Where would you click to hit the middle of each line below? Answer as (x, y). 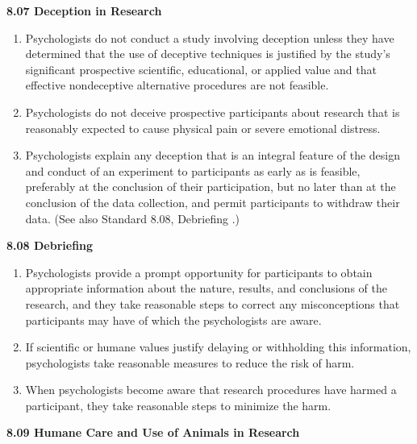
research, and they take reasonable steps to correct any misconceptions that (213, 303)
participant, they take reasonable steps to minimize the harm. (178, 405)
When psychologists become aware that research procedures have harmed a (211, 390)
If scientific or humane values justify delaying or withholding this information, (218, 347)
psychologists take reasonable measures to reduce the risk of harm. (190, 362)
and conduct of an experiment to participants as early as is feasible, (193, 170)
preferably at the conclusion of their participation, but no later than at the (211, 187)
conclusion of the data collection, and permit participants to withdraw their (213, 202)
